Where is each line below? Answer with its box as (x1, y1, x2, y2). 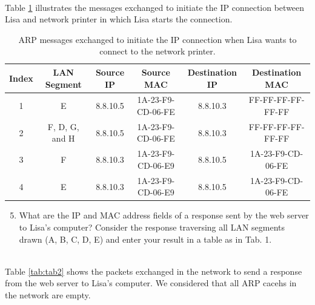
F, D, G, (47, 120, 79, 133)
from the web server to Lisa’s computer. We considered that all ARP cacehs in (5, 277, 297, 289)
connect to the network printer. (99, 45, 216, 57)
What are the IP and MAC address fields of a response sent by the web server (19, 209, 309, 221)
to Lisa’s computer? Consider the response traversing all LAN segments (19, 221, 285, 233)
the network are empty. (5, 288, 91, 301)
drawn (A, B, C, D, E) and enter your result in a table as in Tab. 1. (19, 232, 272, 245)
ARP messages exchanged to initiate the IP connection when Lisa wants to (18, 33, 297, 45)
